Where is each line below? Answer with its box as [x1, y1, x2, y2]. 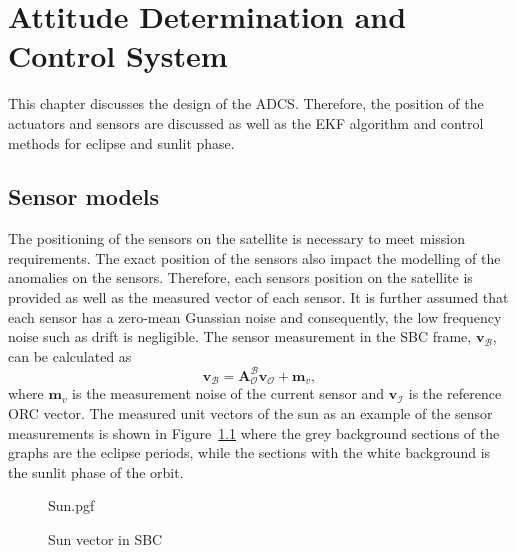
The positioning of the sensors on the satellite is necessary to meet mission [8, 228, 465, 249]
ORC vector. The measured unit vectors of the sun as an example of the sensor [8, 403, 493, 423]
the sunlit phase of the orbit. [8, 461, 184, 482]
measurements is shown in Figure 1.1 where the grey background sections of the [8, 422, 500, 443]
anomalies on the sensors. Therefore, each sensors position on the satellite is [8, 267, 473, 288]
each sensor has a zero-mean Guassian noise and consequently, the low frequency [8, 306, 502, 327]
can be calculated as [8, 345, 132, 366]
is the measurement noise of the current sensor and [72, 383, 385, 404]
